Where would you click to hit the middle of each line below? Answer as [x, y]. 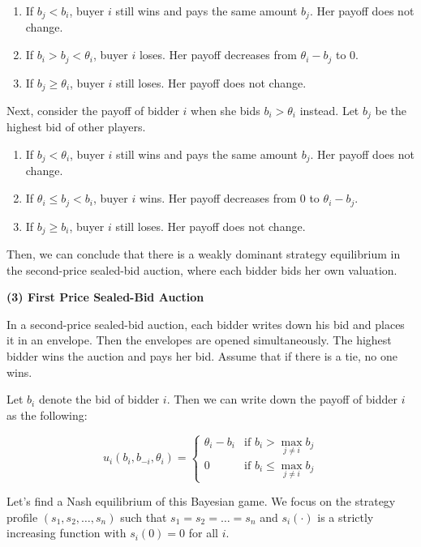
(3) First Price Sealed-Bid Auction [105, 297]
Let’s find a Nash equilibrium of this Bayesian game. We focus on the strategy [201, 501]
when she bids [226, 110]
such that [144, 517]
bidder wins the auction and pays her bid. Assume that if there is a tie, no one [202, 355]
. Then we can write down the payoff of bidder [282, 399]
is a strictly [346, 517]
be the [391, 110]
